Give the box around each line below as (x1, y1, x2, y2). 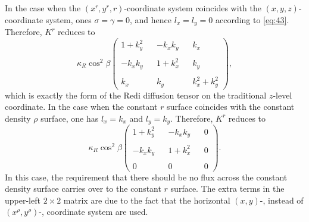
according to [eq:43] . (215, 13, 289, 26)
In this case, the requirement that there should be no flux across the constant (5, 170, 288, 183)
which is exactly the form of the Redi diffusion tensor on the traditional (5, 88, 267, 101)
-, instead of (260, 194, 304, 206)
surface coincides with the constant (167, 100, 295, 113)
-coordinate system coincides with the (124, 2, 261, 14)
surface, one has (40, 112, 99, 124)
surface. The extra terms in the (170, 182, 285, 195)
